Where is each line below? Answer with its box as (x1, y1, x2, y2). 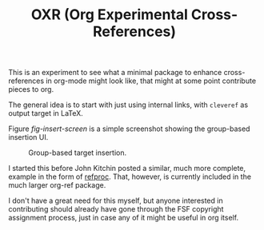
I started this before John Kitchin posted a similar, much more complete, (8, 164, 246, 173)
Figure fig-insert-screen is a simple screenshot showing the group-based (8, 124, 250, 133)
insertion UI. (8, 133, 49, 142)
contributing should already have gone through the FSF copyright (8, 204, 224, 214)
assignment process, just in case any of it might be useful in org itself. (8, 213, 238, 223)
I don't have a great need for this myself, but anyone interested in (8, 196, 223, 205)
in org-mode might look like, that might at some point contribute (46, 76, 257, 85)
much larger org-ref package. (8, 180, 106, 190)
